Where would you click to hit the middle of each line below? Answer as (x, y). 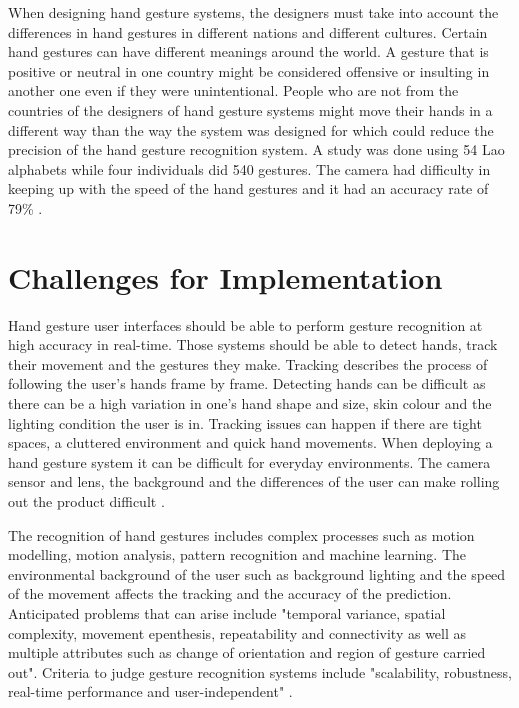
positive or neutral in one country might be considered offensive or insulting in (249, 70)
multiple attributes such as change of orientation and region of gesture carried (247, 652)
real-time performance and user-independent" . (150, 691)
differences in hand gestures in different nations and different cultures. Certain (248, 31)
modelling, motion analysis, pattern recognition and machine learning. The (237, 554)
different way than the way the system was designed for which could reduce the (251, 129)
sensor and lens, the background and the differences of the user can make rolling (254, 481)
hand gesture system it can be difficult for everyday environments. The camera (249, 461)
